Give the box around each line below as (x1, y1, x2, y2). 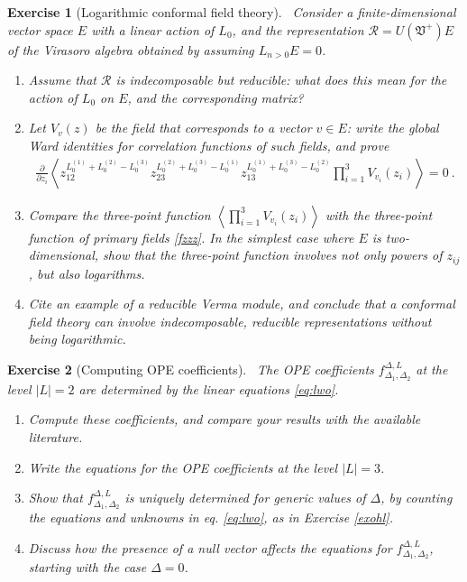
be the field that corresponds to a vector (95, 118, 312, 137)
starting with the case (28, 558, 147, 577)
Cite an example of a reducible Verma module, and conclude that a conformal (28, 294, 455, 313)
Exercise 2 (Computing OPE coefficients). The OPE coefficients (7, 360, 374, 379)
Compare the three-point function (28, 205, 211, 224)
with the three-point (325, 205, 433, 224)
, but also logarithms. (28, 263, 145, 282)
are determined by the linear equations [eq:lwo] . (78, 379, 339, 398)
